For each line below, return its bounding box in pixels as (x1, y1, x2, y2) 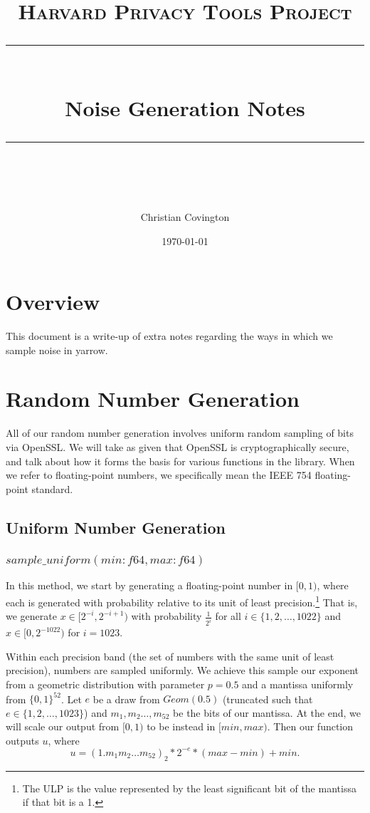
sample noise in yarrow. (6, 342, 108, 357)
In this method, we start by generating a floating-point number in (6, 578, 293, 593)
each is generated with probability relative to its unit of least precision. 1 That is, (6, 593, 358, 609)
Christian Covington (140, 209, 230, 224)
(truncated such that (222, 691, 313, 706)
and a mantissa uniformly (242, 676, 354, 691)
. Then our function (267, 719, 354, 734)
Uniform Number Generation (6, 516, 226, 538)
